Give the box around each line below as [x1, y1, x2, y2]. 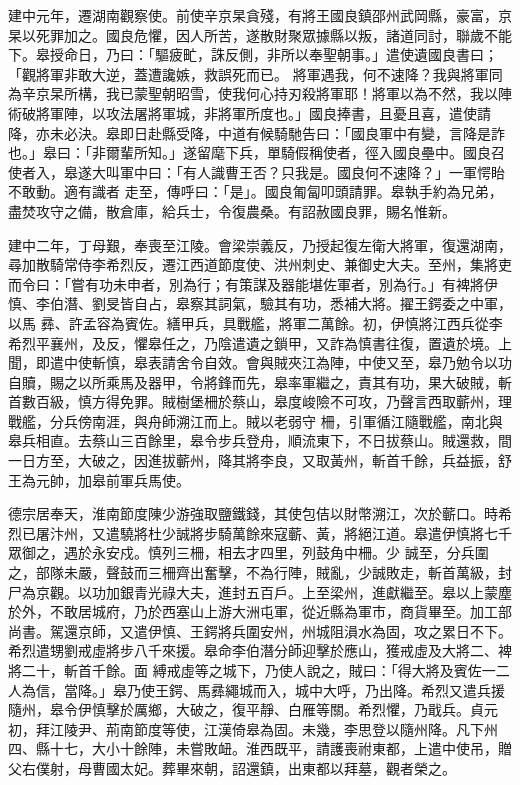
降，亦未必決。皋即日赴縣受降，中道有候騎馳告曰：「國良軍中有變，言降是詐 [8, 122, 505, 143]
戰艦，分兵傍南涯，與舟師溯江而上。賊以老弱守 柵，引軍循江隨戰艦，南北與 [8, 410, 503, 431]
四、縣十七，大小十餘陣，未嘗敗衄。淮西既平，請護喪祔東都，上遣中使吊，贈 [8, 738, 512, 759]
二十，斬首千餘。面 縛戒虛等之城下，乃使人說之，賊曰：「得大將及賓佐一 [21, 660, 496, 680]
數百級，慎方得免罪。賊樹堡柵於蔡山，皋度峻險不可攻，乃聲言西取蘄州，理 [21, 391, 512, 412]
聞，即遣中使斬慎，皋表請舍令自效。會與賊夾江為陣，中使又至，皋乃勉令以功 [8, 352, 512, 373]
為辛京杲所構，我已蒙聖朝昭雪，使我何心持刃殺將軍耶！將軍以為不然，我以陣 [8, 83, 512, 104]
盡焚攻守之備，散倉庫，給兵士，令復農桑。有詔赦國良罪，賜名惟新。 [8, 200, 456, 221]
